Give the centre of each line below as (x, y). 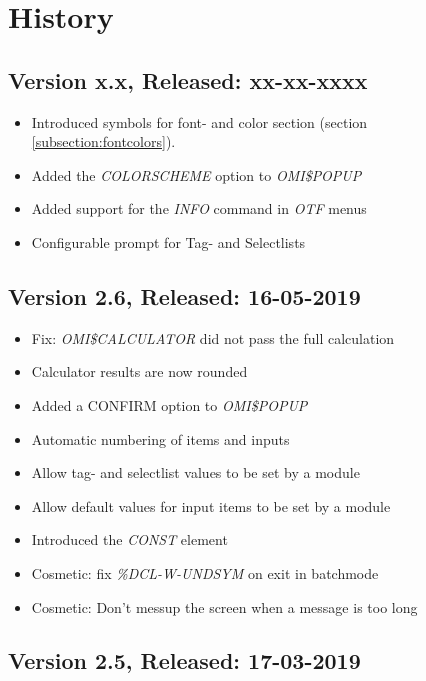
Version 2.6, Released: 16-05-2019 (184, 295)
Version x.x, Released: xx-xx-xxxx (188, 79)
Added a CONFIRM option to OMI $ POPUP (169, 404)
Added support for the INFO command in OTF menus (199, 208)
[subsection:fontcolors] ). (103, 141)
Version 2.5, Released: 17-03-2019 (184, 660)
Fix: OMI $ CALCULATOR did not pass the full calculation (213, 337)
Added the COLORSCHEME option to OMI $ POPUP (196, 174)
